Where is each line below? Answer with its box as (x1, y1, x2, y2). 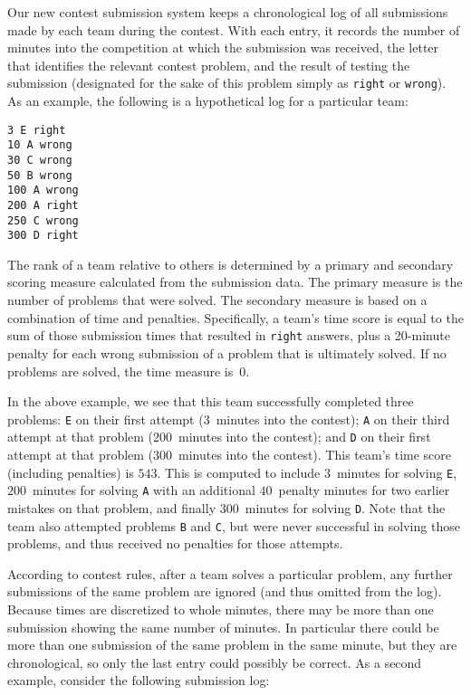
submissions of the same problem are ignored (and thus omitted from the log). (7, 582, 442, 601)
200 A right (7, 198, 79, 212)
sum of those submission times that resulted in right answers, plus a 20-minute (7, 326, 450, 345)
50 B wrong (7, 168, 72, 182)
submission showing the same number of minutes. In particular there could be (7, 617, 439, 636)
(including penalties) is (7, 462, 134, 481)
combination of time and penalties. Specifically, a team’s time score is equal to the (7, 308, 464, 327)
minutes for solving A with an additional (32, 481, 255, 500)
